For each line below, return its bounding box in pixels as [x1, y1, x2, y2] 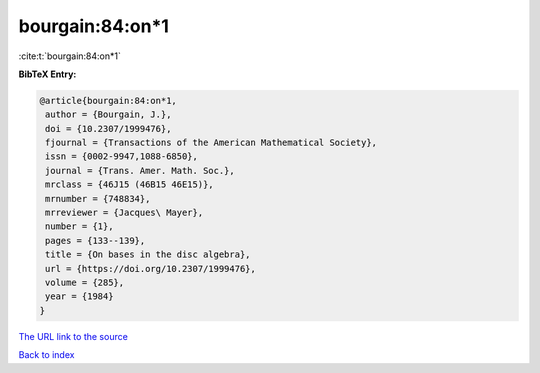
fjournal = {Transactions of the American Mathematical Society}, [45, 137, 378, 149]
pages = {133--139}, [45, 235, 146, 246]
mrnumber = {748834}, [45, 193, 151, 204]
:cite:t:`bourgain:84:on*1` [18, 50, 122, 62]
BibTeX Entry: [18, 68, 77, 80]
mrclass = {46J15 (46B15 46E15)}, [45, 179, 214, 190]
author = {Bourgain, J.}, [45, 109, 172, 120]
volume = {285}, [45, 277, 125, 288]
